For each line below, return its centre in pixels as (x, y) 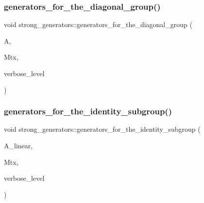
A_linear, (18, 145)
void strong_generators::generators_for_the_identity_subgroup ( (102, 129)
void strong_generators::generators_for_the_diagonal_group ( (98, 24)
